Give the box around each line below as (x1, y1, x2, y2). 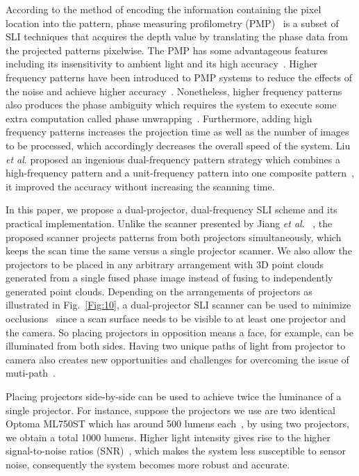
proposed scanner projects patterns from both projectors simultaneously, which (6, 229, 342, 244)
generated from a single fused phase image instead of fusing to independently (6, 270, 333, 285)
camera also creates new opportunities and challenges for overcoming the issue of (6, 352, 349, 366)
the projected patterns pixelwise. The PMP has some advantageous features (6, 42, 328, 57)
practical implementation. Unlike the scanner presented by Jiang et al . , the (6, 215, 333, 230)
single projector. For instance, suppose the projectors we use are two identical (6, 402, 335, 417)
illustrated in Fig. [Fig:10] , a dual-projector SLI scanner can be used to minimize (6, 297, 351, 312)
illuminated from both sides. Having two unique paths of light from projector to (6, 338, 346, 353)
